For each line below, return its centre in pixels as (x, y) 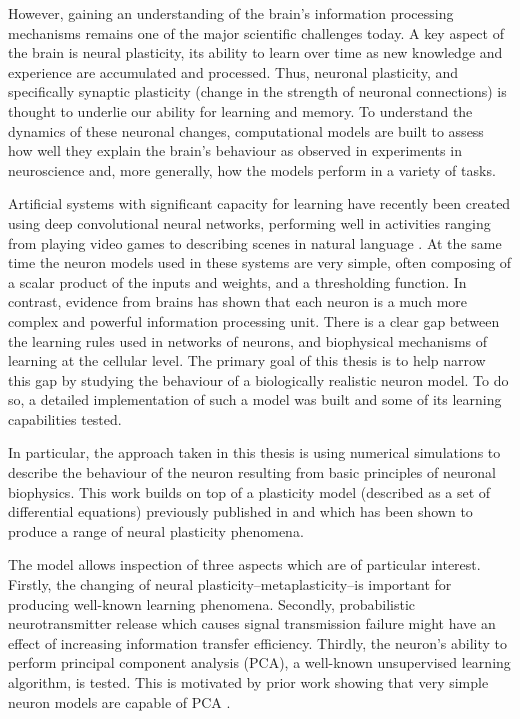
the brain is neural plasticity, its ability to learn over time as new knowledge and (255, 52)
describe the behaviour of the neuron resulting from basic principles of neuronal (252, 472)
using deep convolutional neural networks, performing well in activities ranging (249, 222)
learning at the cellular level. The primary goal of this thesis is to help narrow (247, 360)
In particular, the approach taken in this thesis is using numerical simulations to (254, 452)
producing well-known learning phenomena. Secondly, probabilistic (212, 603)
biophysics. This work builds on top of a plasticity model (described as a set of (249, 491)
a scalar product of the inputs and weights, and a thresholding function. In (237, 281)
